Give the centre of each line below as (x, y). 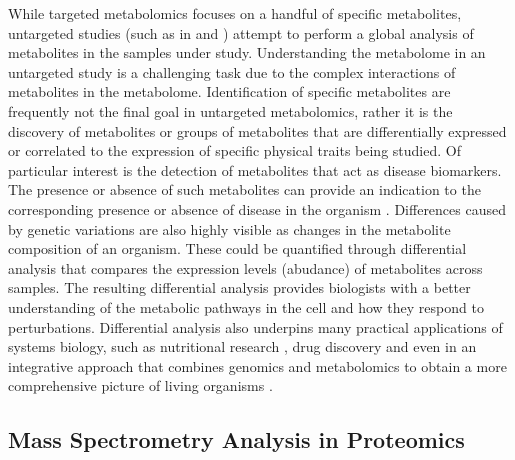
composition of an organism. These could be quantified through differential (237, 248)
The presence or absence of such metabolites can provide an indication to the (244, 189)
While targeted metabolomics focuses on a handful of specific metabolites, (235, 13)
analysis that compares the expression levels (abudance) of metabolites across (245, 267)
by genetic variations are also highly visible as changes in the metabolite (229, 228)
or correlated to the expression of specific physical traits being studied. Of (234, 150)
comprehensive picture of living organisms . (140, 385)
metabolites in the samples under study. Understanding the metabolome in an (247, 52)
